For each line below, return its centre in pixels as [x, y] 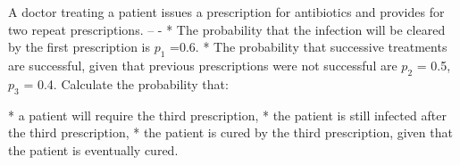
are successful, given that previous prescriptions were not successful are [203, 65]
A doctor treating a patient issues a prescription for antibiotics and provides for [226, 12]
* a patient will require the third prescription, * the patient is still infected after [227, 115]
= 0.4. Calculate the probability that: [126, 83]
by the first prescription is [79, 47]
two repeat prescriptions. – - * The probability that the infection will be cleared [227, 29]
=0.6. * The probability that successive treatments [309, 47]
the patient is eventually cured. [93, 149]
